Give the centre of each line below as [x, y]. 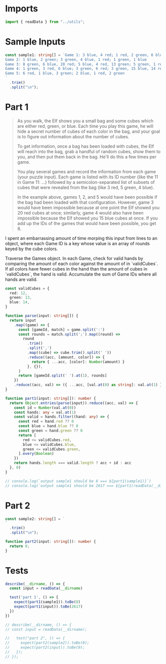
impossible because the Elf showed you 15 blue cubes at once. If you [87, 218]
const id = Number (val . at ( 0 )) [45, 408]
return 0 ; [20, 546]
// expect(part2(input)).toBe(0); [45, 648]
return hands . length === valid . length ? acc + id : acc [73, 463]
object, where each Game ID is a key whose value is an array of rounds [77, 243]
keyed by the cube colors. [32, 249]
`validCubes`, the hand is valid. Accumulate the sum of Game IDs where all [81, 274]
